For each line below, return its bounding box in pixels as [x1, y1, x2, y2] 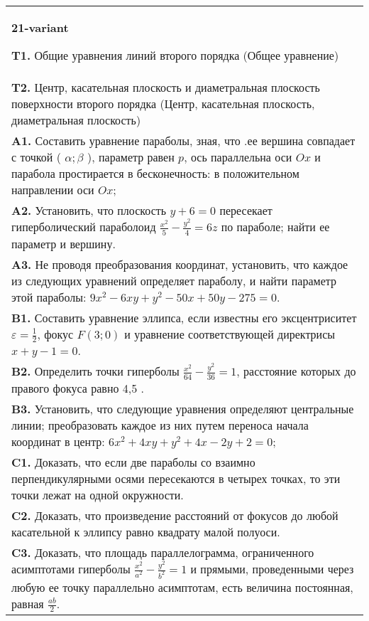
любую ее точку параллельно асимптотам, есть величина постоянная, [11, 578, 353, 595]
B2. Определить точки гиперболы [11, 363, 180, 380]
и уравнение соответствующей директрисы [124, 325, 336, 342]
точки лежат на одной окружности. [11, 486, 184, 503]
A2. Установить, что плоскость [11, 202, 167, 218]
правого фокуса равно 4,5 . [11, 379, 145, 396]
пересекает [219, 202, 272, 218]
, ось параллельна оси [184, 149, 292, 165]
